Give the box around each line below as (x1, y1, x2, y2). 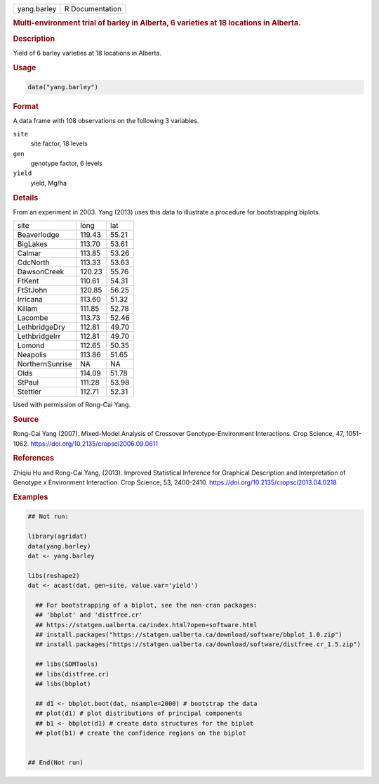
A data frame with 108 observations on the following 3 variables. (13, 117, 199, 125)
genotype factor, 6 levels (30, 159, 103, 167)
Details (13, 193, 39, 203)
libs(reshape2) (27, 572, 80, 579)
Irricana (17, 295, 44, 304)
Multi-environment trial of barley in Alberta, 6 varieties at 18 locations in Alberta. (13, 18, 301, 28)
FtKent (17, 276, 39, 286)
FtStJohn (17, 285, 48, 295)
